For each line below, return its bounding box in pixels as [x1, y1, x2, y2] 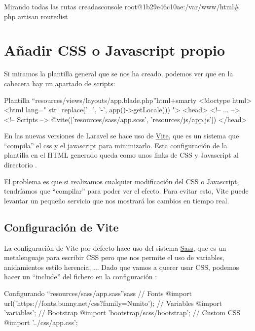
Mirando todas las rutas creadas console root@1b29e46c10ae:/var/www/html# [4, 1, 240, 11]
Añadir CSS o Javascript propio [4, 40, 225, 60]
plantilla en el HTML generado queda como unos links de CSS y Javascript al [4, 150, 239, 160]
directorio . [4, 160, 37, 170]
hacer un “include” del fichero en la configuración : [4, 271, 157, 282]
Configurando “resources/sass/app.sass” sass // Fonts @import [4, 288, 192, 298]
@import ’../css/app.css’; [4, 317, 78, 327]
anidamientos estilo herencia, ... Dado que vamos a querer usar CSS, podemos [4, 262, 239, 272]
